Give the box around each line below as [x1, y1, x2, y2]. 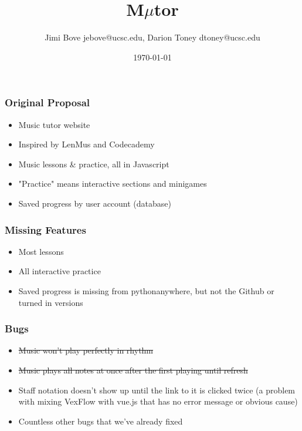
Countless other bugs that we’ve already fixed [18, 415, 183, 427]
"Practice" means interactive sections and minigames [18, 177, 207, 190]
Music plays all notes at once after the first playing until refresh [18, 363, 248, 376]
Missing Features [5, 222, 86, 237]
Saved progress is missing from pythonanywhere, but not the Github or [18, 284, 274, 297]
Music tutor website [18, 118, 90, 130]
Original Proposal [5, 95, 90, 110]
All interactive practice [18, 265, 101, 277]
